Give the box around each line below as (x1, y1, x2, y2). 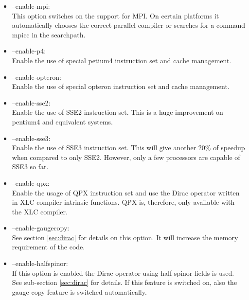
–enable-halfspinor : (12, 258, 68, 268)
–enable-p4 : (12, 46, 46, 56)
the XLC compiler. (12, 206, 68, 216)
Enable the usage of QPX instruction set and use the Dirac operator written (12, 187, 240, 197)
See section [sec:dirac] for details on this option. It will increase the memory (12, 232, 238, 242)
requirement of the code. (12, 242, 85, 252)
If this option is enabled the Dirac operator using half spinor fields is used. (12, 267, 234, 278)
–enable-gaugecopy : (12, 223, 70, 233)
